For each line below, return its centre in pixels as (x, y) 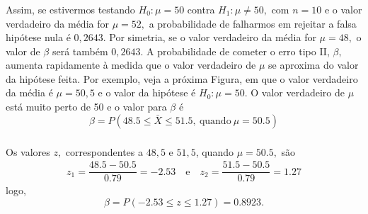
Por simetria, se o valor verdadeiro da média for (213, 37)
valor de (23, 51)
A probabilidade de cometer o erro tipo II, (238, 51)
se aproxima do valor (314, 65)
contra (201, 9)
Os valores (28, 151)
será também (80, 51)
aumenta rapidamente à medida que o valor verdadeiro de (131, 65)
